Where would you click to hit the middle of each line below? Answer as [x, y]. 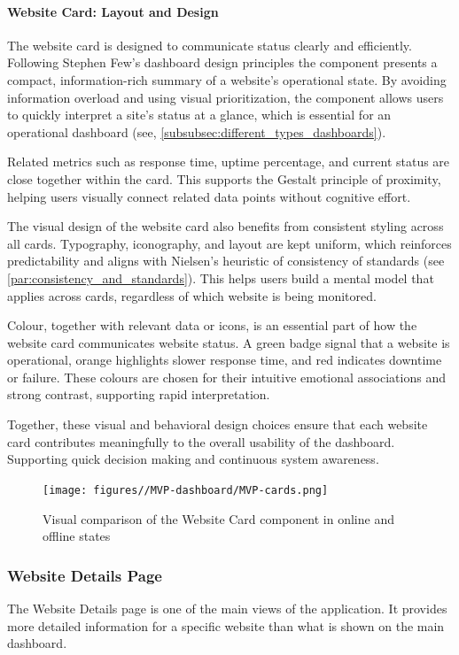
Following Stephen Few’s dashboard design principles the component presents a [222, 62]
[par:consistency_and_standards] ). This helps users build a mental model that [221, 277]
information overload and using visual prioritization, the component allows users [226, 97]
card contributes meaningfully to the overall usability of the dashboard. [201, 441]
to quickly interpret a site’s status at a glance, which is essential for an [199, 115]
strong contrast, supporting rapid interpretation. [139, 394]
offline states [77, 536]
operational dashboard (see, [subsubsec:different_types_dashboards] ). [197, 131]
